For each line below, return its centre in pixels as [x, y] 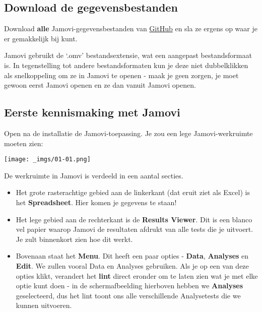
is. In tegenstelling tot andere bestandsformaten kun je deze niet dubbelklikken [126, 65]
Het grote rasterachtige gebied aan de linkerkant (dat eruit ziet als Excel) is [133, 192]
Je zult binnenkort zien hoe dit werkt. [74, 239]
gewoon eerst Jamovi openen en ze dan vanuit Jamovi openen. [100, 85]
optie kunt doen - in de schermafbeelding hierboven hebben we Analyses [129, 286]
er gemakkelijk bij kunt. [41, 38]
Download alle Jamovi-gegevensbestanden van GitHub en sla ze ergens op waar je [131, 28]
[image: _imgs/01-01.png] [47, 160]
